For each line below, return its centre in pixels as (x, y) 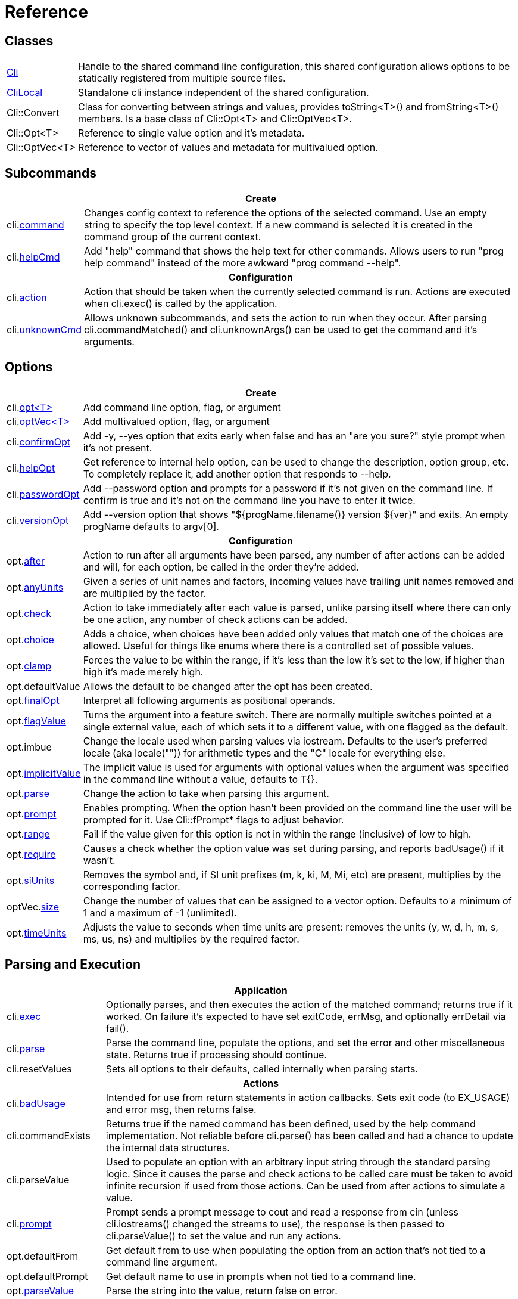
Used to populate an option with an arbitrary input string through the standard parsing (298, 1162)
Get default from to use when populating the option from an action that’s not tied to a (296, 1250)
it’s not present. (118, 447)
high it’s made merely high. (143, 672)
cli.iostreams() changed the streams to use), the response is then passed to (275, 1224)
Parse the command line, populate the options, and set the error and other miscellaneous (305, 1042)
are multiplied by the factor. (144, 593)
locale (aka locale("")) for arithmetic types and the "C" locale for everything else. (264, 753)
